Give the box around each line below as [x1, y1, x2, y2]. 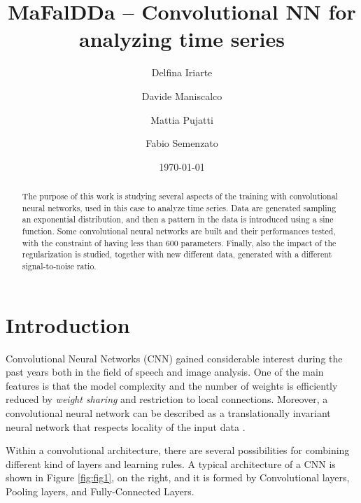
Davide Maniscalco [141, 88, 222, 103]
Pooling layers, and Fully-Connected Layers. [6, 483, 194, 498]
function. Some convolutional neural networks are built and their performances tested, [22, 225, 336, 237]
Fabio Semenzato [146, 136, 218, 150]
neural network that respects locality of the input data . [6, 419, 246, 434]
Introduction [6, 310, 130, 339]
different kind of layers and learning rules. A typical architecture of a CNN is [6, 456, 336, 471]
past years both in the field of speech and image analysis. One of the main [6, 364, 324, 379]
